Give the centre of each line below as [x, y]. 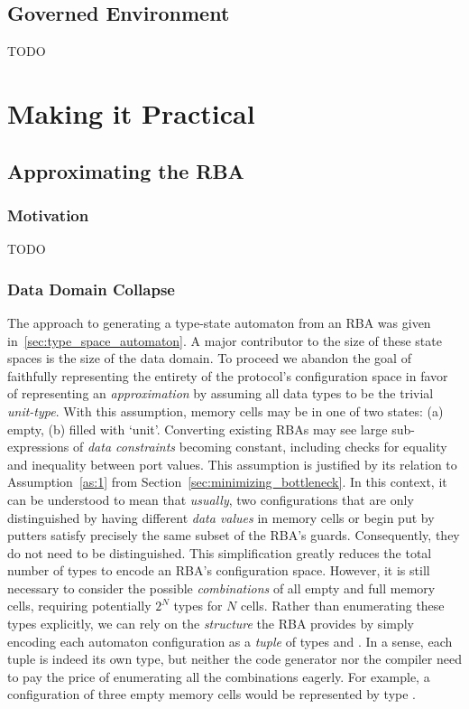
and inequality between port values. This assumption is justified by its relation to [232, 464]
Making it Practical [131, 112]
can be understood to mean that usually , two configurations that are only [211, 499]
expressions [38, 447]
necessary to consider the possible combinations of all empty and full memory [221, 588]
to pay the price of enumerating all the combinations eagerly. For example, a [219, 676]
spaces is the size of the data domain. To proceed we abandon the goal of [209, 358]
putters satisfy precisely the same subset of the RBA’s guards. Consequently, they [234, 535]
